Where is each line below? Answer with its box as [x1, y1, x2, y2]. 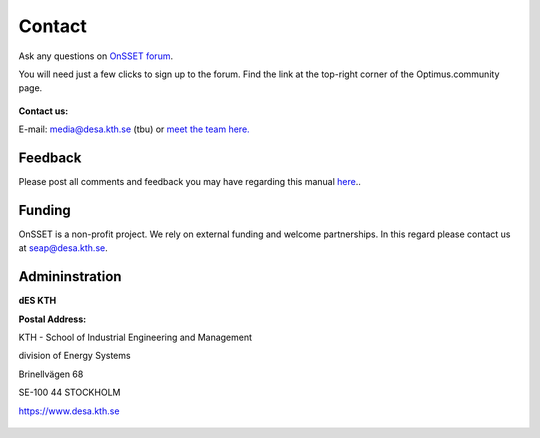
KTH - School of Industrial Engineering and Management [18, 331, 253, 343]
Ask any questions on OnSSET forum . [18, 50, 174, 62]
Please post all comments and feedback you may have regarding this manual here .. [18, 176, 362, 188]
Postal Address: [18, 313, 87, 325]
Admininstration [18, 268, 122, 285]
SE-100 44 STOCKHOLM [18, 386, 121, 399]
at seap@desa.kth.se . [18, 242, 109, 254]
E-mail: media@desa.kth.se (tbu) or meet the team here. [18, 123, 250, 135]
